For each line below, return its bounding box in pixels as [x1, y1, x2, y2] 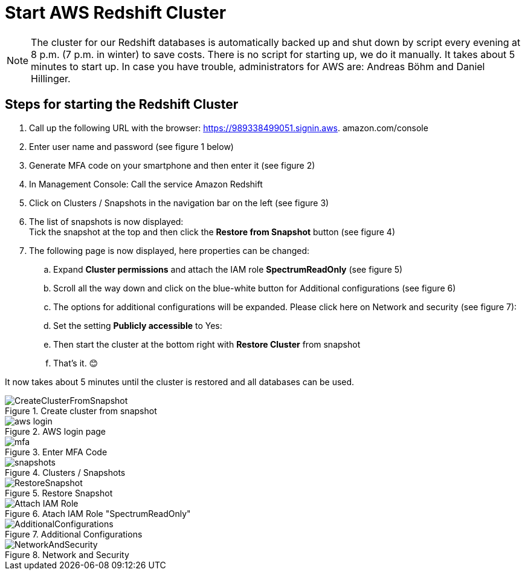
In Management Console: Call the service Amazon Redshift [29, 178, 263, 189]
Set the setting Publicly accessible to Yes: [53, 320, 222, 331]
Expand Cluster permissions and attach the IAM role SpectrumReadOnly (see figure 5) [53, 264, 403, 275]
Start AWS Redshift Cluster [5, 2, 227, 23]
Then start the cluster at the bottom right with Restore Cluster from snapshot [53, 339, 361, 349]
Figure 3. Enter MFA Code [5, 446, 108, 457]
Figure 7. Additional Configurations [5, 528, 143, 539]
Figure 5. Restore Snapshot [5, 487, 113, 498]
